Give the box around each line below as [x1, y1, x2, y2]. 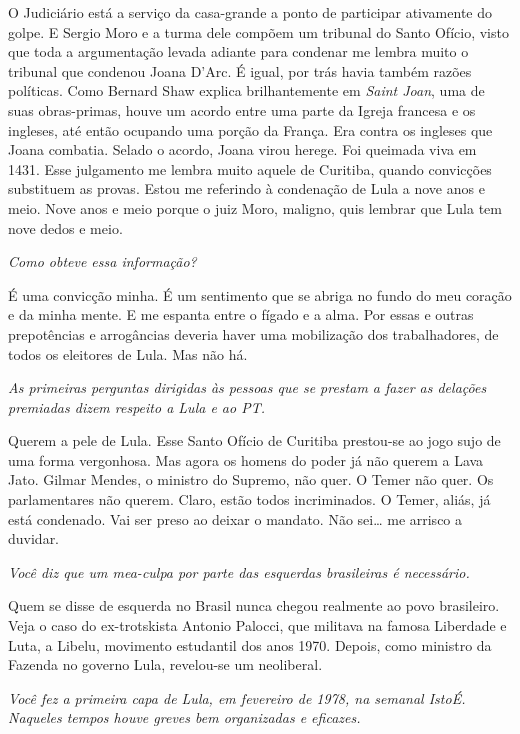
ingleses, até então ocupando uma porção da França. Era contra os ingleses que [8, 119, 493, 140]
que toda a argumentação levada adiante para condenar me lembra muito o [8, 41, 469, 62]
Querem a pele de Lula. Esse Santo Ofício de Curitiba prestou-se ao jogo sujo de [8, 430, 501, 451]
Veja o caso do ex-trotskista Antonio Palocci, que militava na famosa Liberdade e [8, 615, 507, 636]
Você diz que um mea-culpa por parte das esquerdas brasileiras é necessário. [8, 561, 470, 582]
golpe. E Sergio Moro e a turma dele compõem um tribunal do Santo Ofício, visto [8, 21, 509, 42]
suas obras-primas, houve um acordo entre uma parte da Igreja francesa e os [8, 99, 476, 120]
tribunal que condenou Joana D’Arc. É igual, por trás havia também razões [8, 60, 472, 81]
